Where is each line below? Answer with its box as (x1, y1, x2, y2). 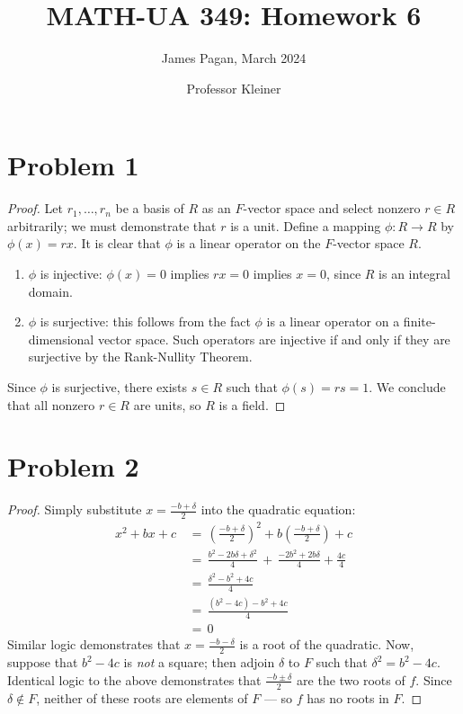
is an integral (378, 264, 450, 283)
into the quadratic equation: (200, 500, 356, 519)
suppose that (7, 653, 78, 672)
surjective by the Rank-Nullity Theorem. (28, 347, 253, 366)
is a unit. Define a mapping (230, 216, 381, 235)
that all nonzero (7, 395, 95, 414)
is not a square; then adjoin (123, 653, 275, 672)
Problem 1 (7, 147, 139, 183)
